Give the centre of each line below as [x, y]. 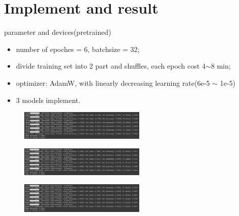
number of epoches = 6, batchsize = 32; [78, 49]
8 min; [221, 66]
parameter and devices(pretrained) [58, 32]
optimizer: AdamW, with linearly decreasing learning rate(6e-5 [113, 83]
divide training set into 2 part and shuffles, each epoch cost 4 [111, 66]
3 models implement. [48, 100]
